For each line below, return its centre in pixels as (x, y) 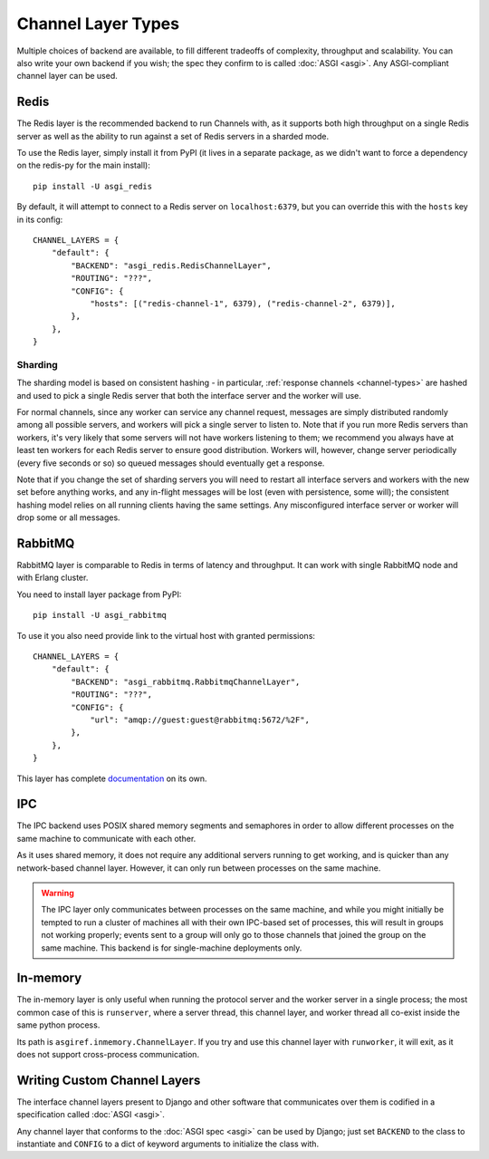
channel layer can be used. (67, 76)
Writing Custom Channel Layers (109, 1080)
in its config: (40, 219)
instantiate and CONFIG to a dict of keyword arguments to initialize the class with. (168, 1144)
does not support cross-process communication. (108, 1055)
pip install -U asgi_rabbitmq (100, 615)
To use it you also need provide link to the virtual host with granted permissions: (166, 635)
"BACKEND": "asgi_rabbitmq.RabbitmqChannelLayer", (186, 681)
